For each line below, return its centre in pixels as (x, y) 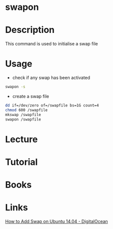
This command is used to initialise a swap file (52, 44)
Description (30, 30)
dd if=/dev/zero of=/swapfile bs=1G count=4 (52, 105)
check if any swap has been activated (51, 78)
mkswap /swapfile (23, 114)
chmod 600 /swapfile (27, 110)
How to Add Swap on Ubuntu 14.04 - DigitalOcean (56, 221)
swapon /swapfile (23, 119)
